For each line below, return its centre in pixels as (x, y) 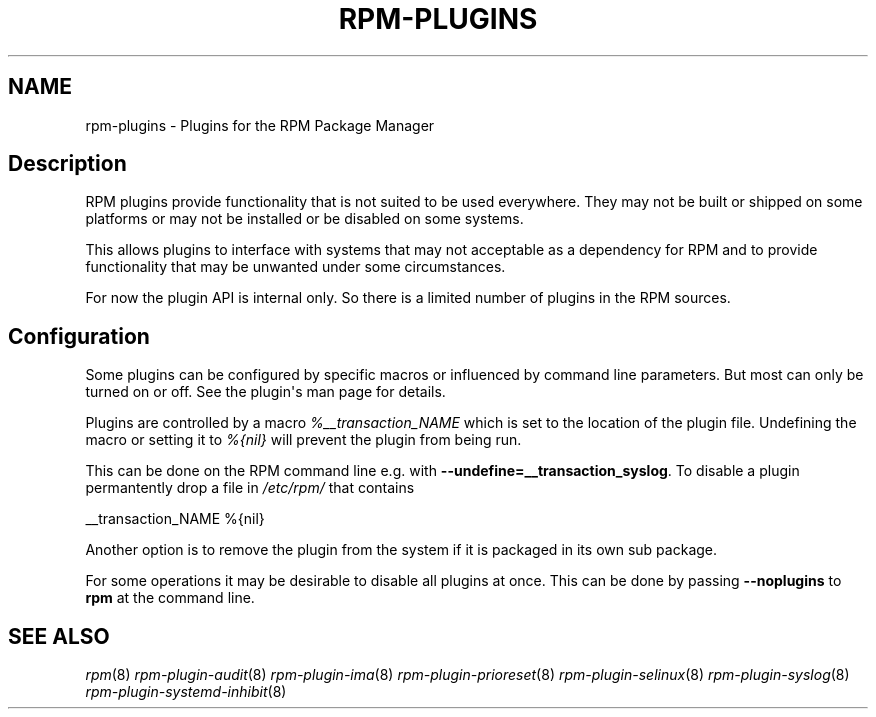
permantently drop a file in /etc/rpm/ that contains (250, 488)
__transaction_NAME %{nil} (175, 519)
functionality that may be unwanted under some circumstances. (295, 267)
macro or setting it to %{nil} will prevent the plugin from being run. (303, 440)
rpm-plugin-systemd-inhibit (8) (186, 692)
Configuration (79, 336)
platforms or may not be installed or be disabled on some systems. (304, 219)
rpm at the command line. (170, 598)
